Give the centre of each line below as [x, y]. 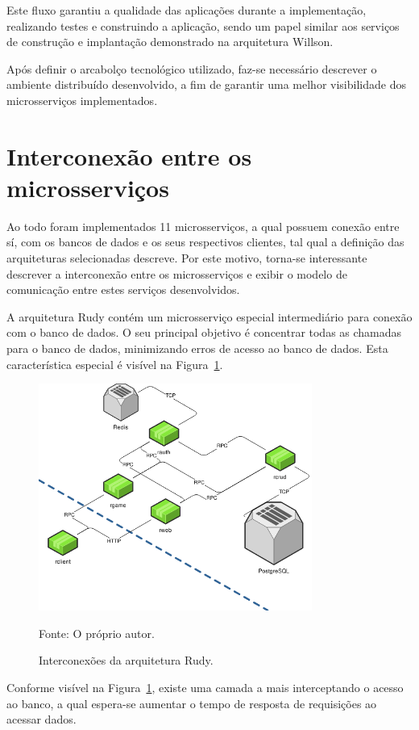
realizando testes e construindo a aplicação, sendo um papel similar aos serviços [203, 25]
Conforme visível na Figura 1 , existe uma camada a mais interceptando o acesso [205, 687]
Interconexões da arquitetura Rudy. [126, 660]
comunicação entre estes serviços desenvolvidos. [123, 289]
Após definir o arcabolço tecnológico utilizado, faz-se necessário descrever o [192, 68]
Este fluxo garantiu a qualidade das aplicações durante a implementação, [187, 10]
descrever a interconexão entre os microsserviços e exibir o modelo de [177, 273]
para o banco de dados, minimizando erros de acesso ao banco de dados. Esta [197, 348]
